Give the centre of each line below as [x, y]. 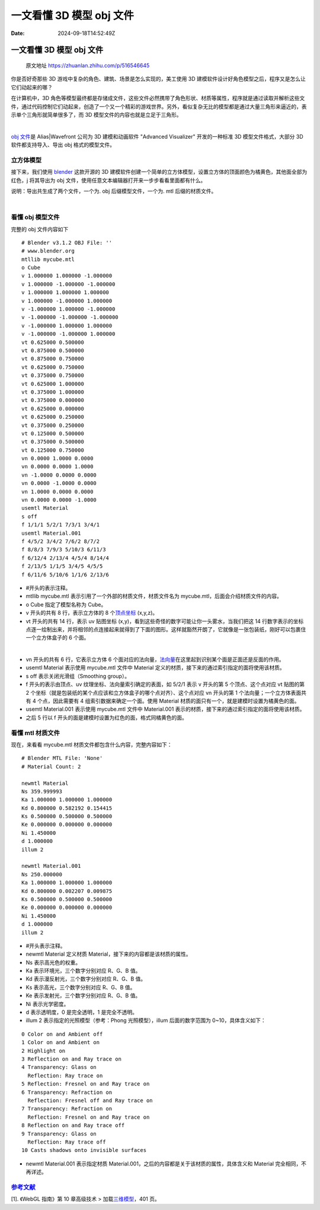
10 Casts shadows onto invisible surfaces [84, 1150]
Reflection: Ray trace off [67, 1142]
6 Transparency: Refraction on [67, 1092]
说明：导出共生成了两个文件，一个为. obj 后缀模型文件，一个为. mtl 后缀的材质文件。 [114, 191]
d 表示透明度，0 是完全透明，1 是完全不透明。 [81, 1012]
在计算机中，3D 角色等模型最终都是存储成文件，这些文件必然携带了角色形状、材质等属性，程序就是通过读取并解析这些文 [158, 98]
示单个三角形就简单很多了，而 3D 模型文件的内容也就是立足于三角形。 [96, 114]
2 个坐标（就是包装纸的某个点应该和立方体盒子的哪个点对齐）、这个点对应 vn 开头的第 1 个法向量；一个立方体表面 [164, 692]
